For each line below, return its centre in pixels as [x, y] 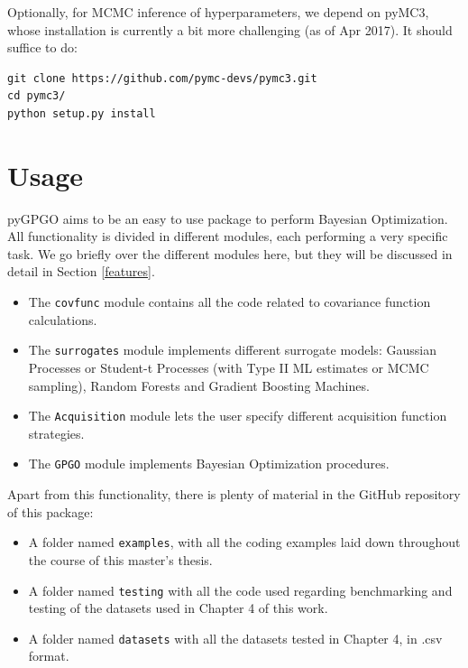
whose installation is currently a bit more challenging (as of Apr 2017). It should [230, 29]
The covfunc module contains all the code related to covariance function [229, 302]
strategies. [56, 433]
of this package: [50, 511]
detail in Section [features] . [81, 271]
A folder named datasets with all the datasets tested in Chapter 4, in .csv [235, 638]
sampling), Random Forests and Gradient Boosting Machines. [199, 385]
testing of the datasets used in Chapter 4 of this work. [178, 608]
